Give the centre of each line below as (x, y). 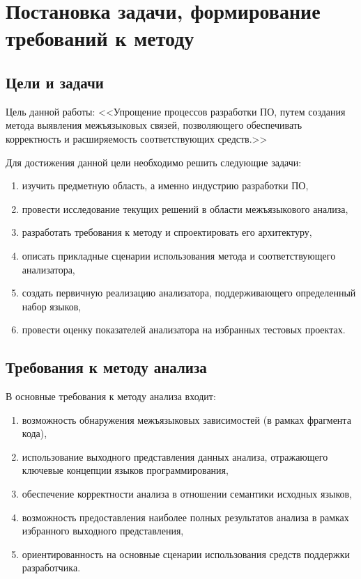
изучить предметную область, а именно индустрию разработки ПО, (165, 185)
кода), (34, 433)
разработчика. (51, 568)
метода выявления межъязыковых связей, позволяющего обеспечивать (154, 125)
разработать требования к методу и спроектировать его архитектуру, (167, 232)
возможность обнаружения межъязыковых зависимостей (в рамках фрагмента (186, 419)
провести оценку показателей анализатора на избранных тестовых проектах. (184, 330)
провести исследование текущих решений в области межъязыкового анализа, (185, 208)
